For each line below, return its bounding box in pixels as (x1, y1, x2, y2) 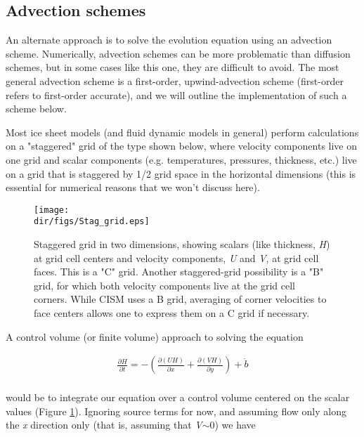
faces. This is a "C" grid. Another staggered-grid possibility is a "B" (34, 264, 324, 279)
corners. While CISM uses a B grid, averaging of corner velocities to (34, 292, 327, 306)
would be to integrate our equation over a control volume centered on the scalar (6, 390, 350, 405)
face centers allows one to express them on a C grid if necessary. (34, 306, 310, 320)
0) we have (209, 417, 256, 432)
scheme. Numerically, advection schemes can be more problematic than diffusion (6, 46, 351, 60)
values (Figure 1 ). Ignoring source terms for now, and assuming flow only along (6, 403, 346, 418)
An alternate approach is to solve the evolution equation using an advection (6, 32, 332, 47)
